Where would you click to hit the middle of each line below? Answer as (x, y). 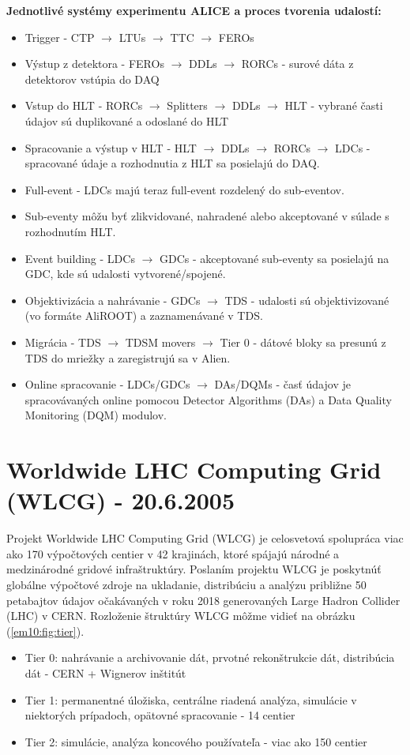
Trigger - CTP (60, 37)
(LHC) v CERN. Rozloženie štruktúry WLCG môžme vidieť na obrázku (181, 616)
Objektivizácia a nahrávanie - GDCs (113, 300)
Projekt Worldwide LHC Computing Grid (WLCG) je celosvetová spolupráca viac (205, 538)
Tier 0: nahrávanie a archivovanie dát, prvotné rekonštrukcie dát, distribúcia (210, 657)
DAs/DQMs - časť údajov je (282, 384)
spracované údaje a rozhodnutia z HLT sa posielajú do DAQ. (172, 163)
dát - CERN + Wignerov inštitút (105, 672)
